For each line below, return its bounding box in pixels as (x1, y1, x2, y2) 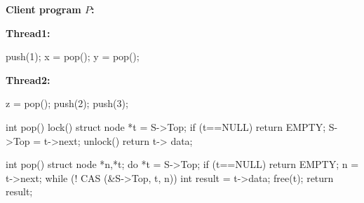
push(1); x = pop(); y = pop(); (6, 49, 140, 64)
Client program (6, 2, 81, 16)
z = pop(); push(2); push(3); (6, 96, 128, 111)
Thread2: (6, 72, 50, 87)
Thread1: (6, 25, 50, 40)
